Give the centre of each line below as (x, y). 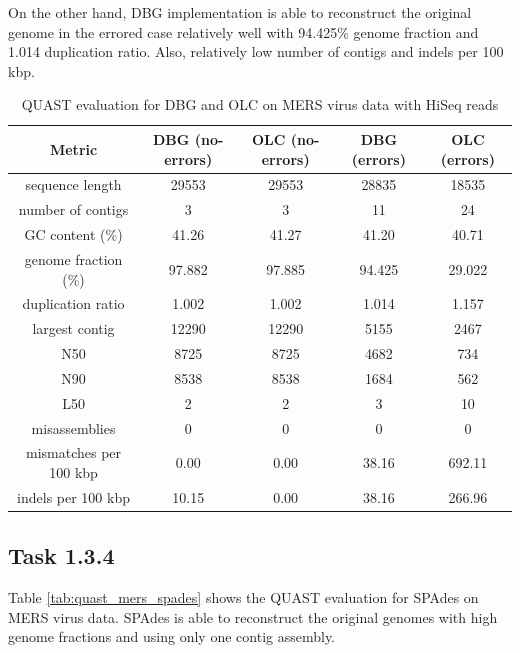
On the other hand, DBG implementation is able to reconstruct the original (240, 12)
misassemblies (73, 427)
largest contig (73, 328)
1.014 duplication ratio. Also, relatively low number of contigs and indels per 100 (256, 51)
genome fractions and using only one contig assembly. (172, 636)
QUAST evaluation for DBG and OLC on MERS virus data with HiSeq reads (260, 104)
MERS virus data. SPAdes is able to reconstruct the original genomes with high (253, 616)
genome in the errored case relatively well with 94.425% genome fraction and (243, 31)
